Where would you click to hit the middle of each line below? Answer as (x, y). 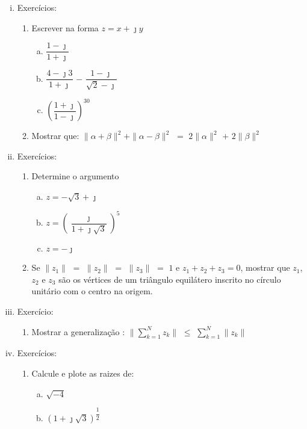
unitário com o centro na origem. (92, 291)
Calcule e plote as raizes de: (83, 373)
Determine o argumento (75, 176)
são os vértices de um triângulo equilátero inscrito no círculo (170, 279)
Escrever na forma (65, 27)
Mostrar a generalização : (78, 331)
